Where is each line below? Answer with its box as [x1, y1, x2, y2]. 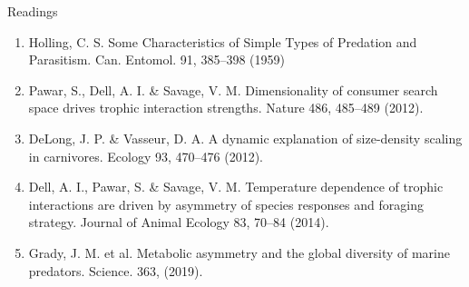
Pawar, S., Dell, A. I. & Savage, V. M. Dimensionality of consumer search [28, 80, 438, 99]
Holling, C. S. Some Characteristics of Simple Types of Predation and [28, 32, 417, 51]
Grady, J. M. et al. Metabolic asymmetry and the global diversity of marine [28, 242, 450, 262]
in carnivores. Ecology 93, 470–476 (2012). [28, 146, 263, 165]
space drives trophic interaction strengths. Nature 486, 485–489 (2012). [28, 98, 424, 117]
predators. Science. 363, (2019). [28, 261, 203, 280]
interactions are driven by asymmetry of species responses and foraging [28, 194, 424, 213]
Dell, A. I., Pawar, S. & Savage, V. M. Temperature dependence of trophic [28, 177, 444, 196]
